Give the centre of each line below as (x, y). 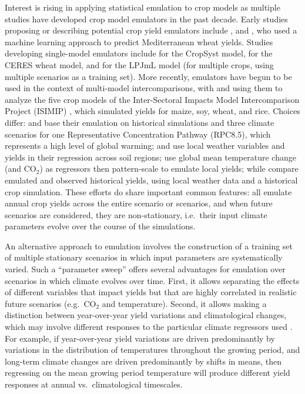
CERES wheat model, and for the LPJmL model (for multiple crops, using (139, 64)
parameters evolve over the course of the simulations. (100, 226)
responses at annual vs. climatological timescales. (94, 384)
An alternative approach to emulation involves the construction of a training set (149, 246)
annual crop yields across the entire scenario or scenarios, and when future (139, 203)
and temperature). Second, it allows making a (184, 303)
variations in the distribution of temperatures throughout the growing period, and (152, 350)
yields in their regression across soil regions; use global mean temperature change (150, 157)
